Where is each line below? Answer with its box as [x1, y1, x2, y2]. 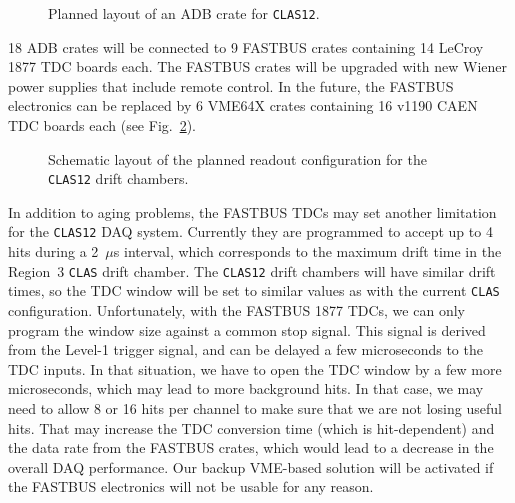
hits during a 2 [8, 241, 99, 262]
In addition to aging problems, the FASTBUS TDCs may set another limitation [8, 201, 497, 222]
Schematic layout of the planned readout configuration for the [48, 148, 427, 169]
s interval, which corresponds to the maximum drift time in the [113, 241, 502, 262]
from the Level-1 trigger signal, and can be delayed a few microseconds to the [8, 339, 483, 360]
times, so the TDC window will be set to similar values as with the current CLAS [8, 280, 500, 301]
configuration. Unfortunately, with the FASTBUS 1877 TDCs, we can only [8, 300, 465, 321]
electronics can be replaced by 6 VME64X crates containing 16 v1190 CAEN [8, 95, 478, 116]
